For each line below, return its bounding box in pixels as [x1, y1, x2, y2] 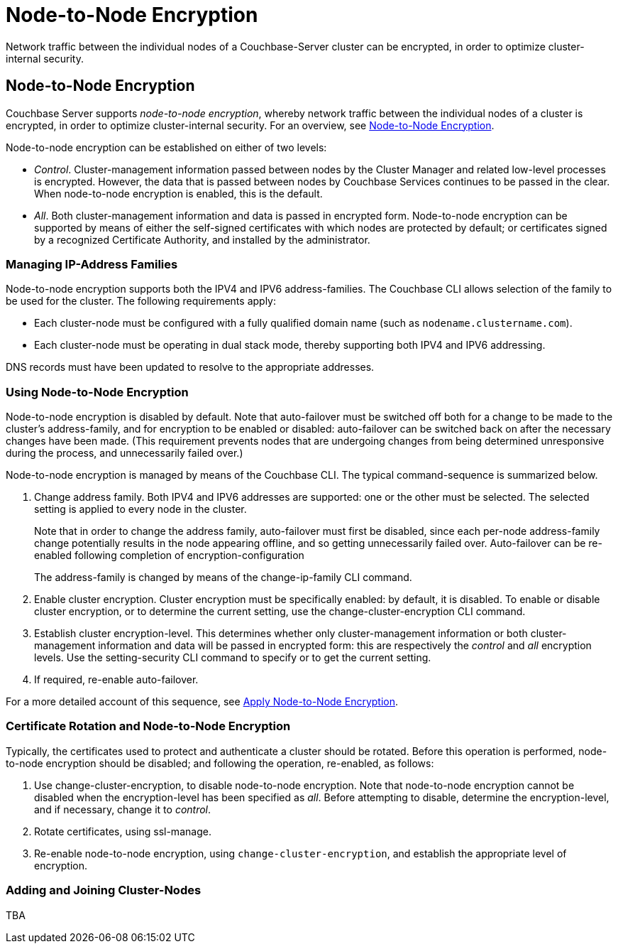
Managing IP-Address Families [6, 256, 178, 271]
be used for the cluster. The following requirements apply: [6, 295, 276, 308]
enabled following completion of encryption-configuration [34, 549, 304, 562]
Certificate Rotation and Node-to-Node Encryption [6, 719, 291, 734]
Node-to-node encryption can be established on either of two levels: [6, 141, 327, 153]
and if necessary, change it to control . [34, 803, 211, 815]
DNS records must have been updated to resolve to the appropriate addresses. [6, 361, 375, 374]
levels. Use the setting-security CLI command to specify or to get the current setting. [34, 651, 431, 664]
